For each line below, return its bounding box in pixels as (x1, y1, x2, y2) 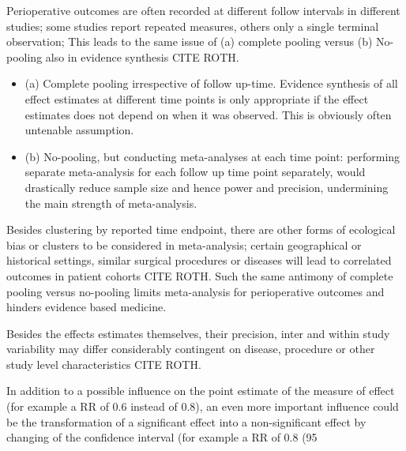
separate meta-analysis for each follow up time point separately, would (24, 163, 366, 180)
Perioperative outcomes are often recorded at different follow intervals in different (6, 2, 400, 18)
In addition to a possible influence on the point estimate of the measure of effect (6, 382, 395, 399)
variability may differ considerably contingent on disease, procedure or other (6, 340, 375, 357)
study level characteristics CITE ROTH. (6, 355, 201, 372)
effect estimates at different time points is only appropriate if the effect (24, 90, 369, 107)
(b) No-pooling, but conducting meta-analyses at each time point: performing (24, 148, 400, 164)
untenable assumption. (24, 122, 134, 138)
